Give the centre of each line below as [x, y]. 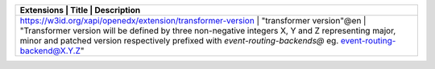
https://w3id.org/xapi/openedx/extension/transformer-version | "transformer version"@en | [193, 20]
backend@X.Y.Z [50, 51]
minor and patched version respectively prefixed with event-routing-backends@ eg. [179, 41]
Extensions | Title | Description [80, 10]
